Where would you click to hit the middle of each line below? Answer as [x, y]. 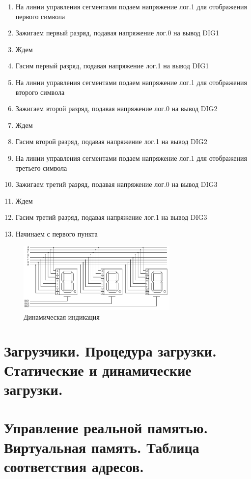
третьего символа [41, 167]
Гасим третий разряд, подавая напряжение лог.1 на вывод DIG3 [111, 217]
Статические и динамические [98, 370]
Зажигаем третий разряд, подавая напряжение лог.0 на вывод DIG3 [116, 184]
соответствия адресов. [74, 466]
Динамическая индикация [62, 316]
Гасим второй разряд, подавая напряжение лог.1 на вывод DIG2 [111, 141]
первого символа [40, 16]
